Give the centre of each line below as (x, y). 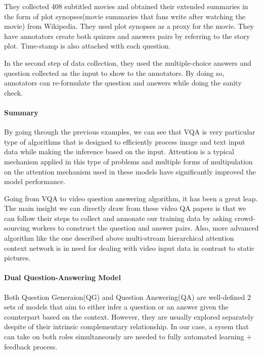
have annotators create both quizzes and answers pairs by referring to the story (127, 36)
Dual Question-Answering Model (62, 277)
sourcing (17, 228)
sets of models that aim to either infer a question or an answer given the (116, 307)
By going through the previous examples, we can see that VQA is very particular (130, 132)
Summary (21, 112)
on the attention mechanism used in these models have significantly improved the (130, 171)
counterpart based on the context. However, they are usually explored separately (129, 316)
